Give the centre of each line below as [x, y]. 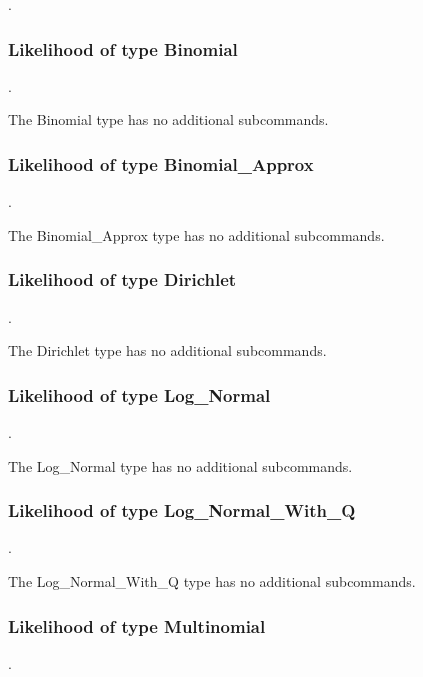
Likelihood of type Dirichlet [122, 279]
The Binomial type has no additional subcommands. [168, 119]
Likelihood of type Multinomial [137, 625]
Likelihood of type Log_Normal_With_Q [182, 510]
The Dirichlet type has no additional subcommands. [167, 350]
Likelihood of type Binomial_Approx [161, 163]
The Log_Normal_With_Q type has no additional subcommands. [212, 581]
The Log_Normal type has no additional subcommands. [180, 465]
